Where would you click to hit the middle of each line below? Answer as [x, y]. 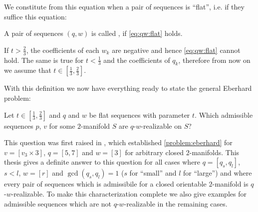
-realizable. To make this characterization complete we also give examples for [129, 193]
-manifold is [230, 184]
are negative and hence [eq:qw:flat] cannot [176, 50]
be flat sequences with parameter [139, 114]
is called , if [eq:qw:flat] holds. [137, 33]
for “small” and [153, 173]
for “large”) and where [217, 173]
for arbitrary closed [154, 152]
